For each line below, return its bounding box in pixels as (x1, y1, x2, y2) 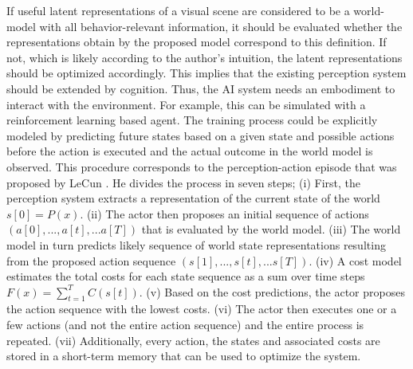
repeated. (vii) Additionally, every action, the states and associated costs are (6, 332, 380, 348)
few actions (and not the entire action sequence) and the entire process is (6, 316, 364, 333)
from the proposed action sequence (6, 252, 176, 269)
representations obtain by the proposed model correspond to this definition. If (6, 33, 387, 50)
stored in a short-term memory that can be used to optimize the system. (6, 347, 361, 364)
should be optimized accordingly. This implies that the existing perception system (6, 65, 407, 81)
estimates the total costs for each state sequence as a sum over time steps (6, 268, 365, 285)
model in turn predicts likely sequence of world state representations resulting (6, 236, 386, 253)
